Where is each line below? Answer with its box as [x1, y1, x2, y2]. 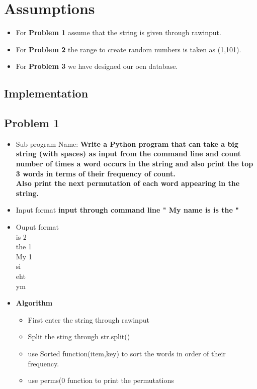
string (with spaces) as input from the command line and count [16, 148, 241, 159]
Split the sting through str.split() [28, 331, 130, 342]
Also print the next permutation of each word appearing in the [16, 178, 240, 188]
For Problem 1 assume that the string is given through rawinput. [16, 27, 221, 38]
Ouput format [16, 222, 59, 232]
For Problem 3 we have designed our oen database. [16, 61, 178, 71]
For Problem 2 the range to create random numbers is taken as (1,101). [16, 44, 241, 54]
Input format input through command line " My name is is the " [16, 205, 239, 215]
